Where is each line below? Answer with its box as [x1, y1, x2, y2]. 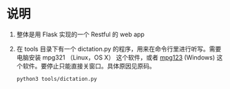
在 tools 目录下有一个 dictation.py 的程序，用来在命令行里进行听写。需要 [16, 44, 222, 53]
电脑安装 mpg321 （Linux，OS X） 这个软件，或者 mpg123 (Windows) [16, 53, 216, 62]
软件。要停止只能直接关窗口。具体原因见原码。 [22, 62, 156, 70]
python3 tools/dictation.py [16, 75, 97, 82]
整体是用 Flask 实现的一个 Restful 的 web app [16, 30, 145, 38]
